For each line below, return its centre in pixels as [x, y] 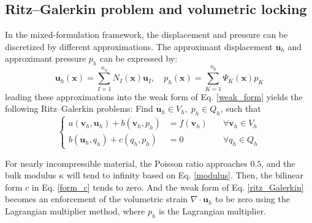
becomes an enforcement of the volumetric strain [97, 199]
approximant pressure [46, 58]
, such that [241, 108]
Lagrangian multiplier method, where [75, 211]
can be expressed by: [139, 58]
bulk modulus [31, 175]
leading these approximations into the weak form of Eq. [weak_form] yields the [154, 96]
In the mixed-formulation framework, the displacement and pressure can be [146, 35]
